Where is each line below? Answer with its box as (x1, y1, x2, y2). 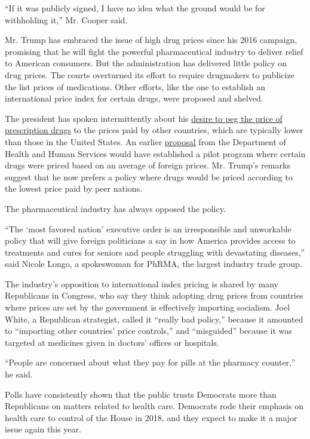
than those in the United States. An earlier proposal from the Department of (5, 135, 286, 148)
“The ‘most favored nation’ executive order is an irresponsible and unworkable (5, 222, 291, 235)
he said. (5, 368, 33, 380)
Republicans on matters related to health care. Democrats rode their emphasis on (5, 400, 303, 412)
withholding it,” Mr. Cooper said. (5, 13, 128, 26)
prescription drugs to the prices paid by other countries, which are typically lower (5, 124, 303, 136)
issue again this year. (5, 423, 81, 435)
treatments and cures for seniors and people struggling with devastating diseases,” (5, 245, 305, 258)
